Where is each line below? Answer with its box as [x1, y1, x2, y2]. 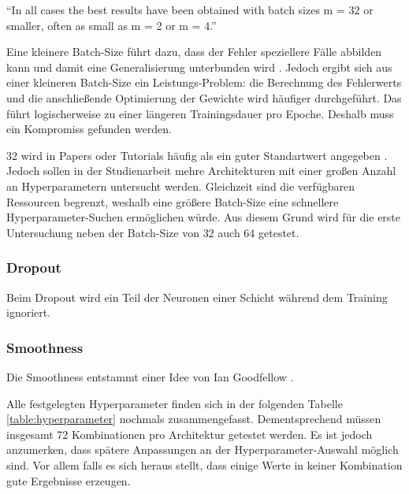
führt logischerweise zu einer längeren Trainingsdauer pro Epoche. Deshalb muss [6, 105, 394, 121]
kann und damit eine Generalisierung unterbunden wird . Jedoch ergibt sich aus [6, 58, 392, 75]
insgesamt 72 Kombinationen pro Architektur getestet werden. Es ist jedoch [6, 425, 373, 442]
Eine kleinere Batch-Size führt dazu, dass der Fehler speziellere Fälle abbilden [6, 43, 382, 60]
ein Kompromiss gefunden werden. [6, 121, 172, 137]
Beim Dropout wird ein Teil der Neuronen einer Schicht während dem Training [6, 288, 388, 305]
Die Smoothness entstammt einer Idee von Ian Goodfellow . [6, 368, 294, 384]
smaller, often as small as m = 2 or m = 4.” [6, 17, 217, 33]
